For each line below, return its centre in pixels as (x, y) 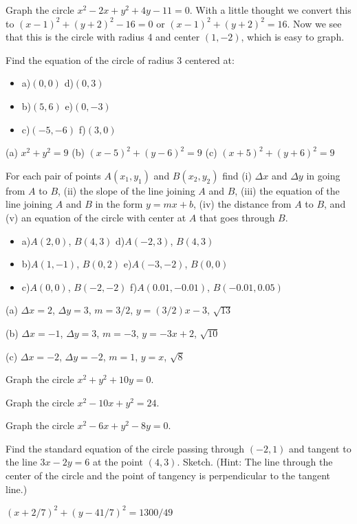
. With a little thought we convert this (270, 10)
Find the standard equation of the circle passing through (125, 448)
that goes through (237, 217)
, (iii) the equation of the (287, 190)
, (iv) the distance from (242, 204)
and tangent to (320, 448)
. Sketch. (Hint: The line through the (255, 462)
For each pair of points (53, 175)
